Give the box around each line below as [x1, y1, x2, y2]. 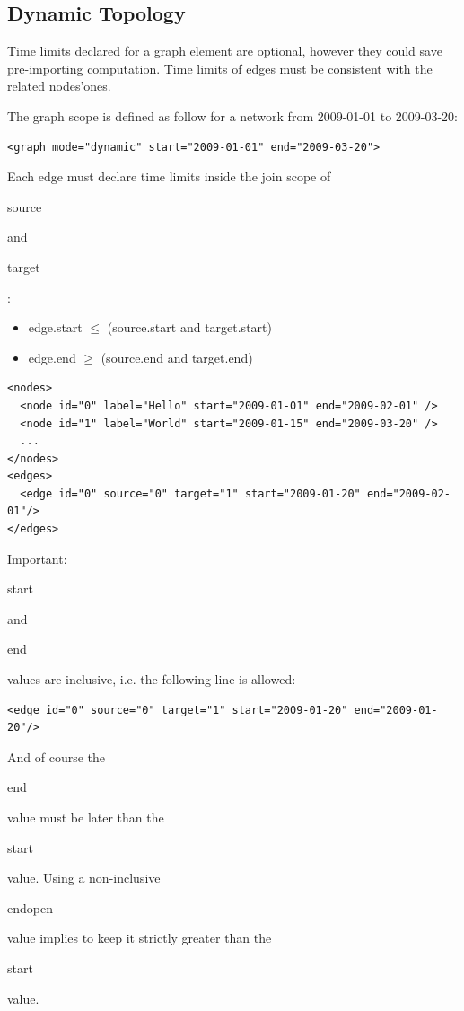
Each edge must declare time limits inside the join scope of [7, 167, 331, 186]
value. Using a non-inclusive [7, 868, 161, 887]
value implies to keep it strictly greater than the [7, 928, 272, 947]
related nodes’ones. [7, 76, 111, 95]
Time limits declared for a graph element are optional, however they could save [7, 41, 442, 60]
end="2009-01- [354, 703, 438, 716]
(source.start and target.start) [107, 318, 272, 337]
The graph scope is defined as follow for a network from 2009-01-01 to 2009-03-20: [7, 106, 459, 125]
